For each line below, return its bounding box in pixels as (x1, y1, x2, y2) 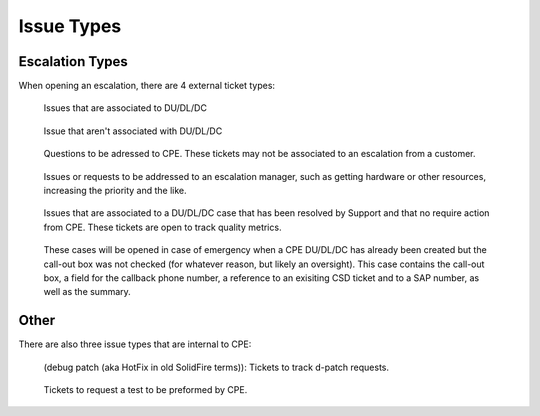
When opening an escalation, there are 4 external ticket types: (18, 80, 275, 92)
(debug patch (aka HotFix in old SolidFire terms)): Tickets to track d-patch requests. (43, 361, 390, 373)
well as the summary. (43, 286, 132, 298)
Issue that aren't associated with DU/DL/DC (43, 125, 223, 137)
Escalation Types (18, 53, 129, 70)
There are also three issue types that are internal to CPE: (18, 338, 252, 350)
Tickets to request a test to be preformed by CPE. (43, 384, 248, 396)
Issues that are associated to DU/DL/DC (43, 102, 207, 114)
